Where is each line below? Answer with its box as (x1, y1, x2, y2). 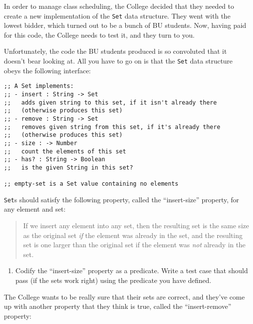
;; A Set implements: (4, 83, 74, 90)
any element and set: (4, 204, 66, 214)
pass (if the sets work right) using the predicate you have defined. (15, 275, 212, 285)
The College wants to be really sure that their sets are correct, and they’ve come (4, 291, 245, 302)
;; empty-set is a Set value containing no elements (4, 180, 178, 188)
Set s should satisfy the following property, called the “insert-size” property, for (4, 194, 239, 204)
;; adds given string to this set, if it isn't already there (4, 99, 217, 106)
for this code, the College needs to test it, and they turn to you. (4, 29, 195, 40)
